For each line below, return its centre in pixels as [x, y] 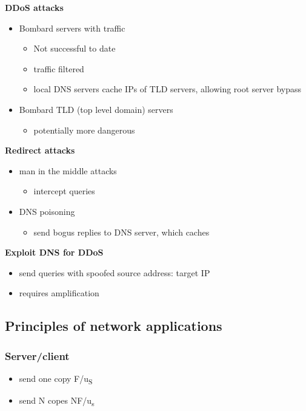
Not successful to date [75, 48]
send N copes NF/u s [57, 401]
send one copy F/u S [56, 379]
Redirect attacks [40, 150]
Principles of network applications [114, 326]
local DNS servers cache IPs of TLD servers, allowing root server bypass [168, 89]
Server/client [37, 355]
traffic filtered [59, 68]
